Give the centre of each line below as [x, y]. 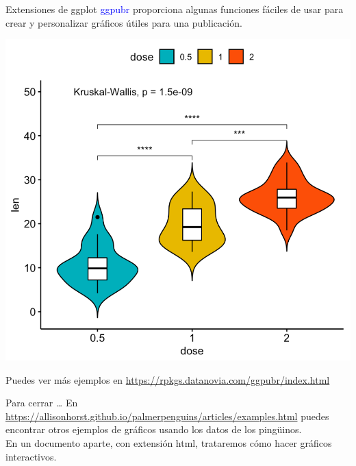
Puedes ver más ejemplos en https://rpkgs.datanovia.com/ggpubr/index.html [168, 379]
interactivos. [31, 456]
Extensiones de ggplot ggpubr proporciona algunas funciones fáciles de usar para [175, 9]
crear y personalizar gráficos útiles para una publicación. [124, 22]
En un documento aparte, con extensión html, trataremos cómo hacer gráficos [169, 442]
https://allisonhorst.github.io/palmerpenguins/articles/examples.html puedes [167, 416]
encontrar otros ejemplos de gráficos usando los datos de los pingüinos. [154, 429]
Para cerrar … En [42, 403]
